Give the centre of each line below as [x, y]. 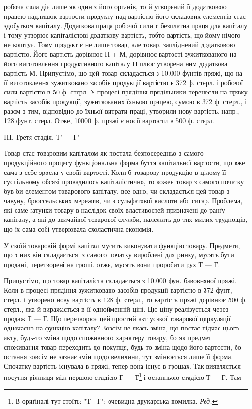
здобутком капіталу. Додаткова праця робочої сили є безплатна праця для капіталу [126, 25]
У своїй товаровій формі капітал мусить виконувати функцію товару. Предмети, [122, 245]
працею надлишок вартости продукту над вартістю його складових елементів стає [125, 16]
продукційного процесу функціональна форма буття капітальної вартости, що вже [125, 162]
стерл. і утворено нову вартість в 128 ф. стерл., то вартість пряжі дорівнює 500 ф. [126, 299]
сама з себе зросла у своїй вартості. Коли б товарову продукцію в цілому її [115, 172]
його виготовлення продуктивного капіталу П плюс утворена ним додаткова [116, 63]
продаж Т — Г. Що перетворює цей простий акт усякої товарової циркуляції [117, 318]
